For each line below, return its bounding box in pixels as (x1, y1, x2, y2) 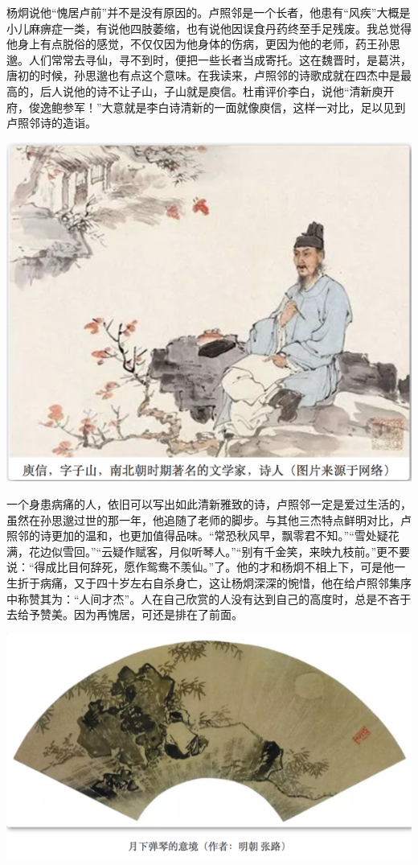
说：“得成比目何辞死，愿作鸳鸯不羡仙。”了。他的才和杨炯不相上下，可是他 (6, 558, 395, 575)
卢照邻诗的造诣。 (6, 114, 96, 131)
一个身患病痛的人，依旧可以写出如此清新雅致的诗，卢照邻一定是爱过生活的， (6, 496, 412, 513)
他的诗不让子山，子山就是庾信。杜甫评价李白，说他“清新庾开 (73, 82, 395, 99)
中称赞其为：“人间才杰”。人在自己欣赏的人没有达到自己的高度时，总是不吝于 (6, 590, 412, 607)
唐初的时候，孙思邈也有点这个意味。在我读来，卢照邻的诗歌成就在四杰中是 (6, 67, 400, 84)
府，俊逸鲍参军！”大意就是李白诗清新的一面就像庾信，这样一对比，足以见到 (6, 98, 406, 115)
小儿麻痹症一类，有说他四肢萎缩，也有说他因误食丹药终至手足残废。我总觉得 (6, 19, 412, 36)
